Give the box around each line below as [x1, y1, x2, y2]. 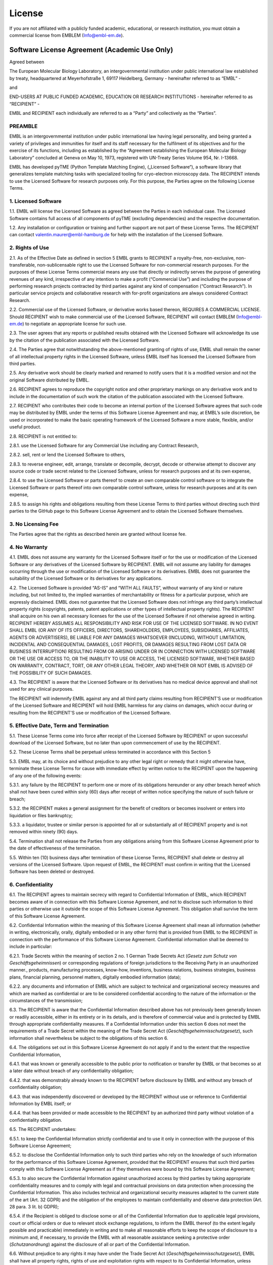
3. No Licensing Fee [9, 520, 59, 527]
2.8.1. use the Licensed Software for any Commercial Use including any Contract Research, [9, 442, 199, 448]
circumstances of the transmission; [9, 997, 83, 1003]
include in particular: [9, 944, 53, 950]
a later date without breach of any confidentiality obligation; [9, 1068, 134, 1074]
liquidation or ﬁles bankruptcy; [9, 812, 73, 818]
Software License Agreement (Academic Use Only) [9, 46, 173, 54]
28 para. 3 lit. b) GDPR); [9, 1204, 59, 1210]
